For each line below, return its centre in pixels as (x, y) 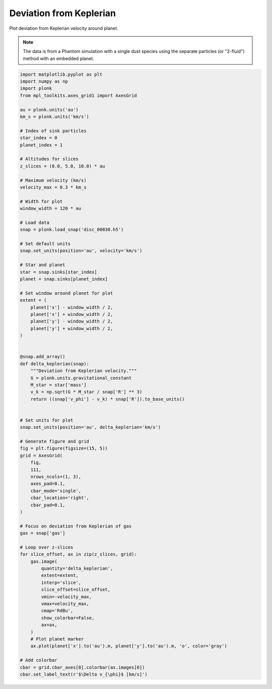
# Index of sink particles (53, 131)
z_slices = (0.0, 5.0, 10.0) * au (62, 166)
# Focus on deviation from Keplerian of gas (76, 526)
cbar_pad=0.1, (48, 505)
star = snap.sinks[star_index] (59, 272)
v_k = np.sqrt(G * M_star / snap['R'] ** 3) (86, 392)
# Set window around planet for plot (66, 293)
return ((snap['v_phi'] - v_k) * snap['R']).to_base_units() (108, 399)
